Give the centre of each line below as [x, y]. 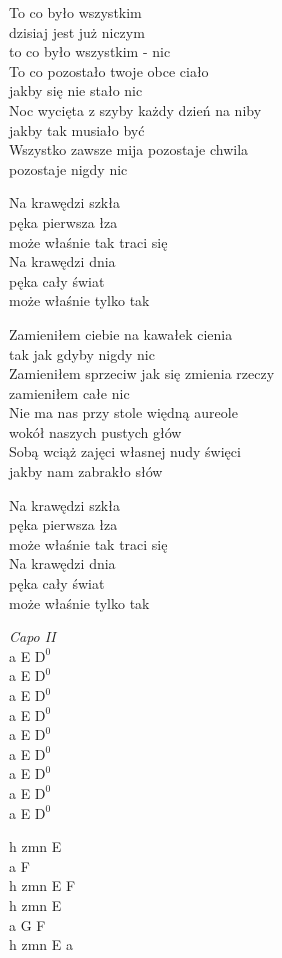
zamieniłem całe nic [69, 392]
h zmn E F [42, 885]
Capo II [32, 636]
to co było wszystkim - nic [90, 51]
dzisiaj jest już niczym [77, 31]
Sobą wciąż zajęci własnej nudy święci [125, 451]
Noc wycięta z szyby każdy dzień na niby [135, 109]
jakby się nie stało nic [76, 90]
